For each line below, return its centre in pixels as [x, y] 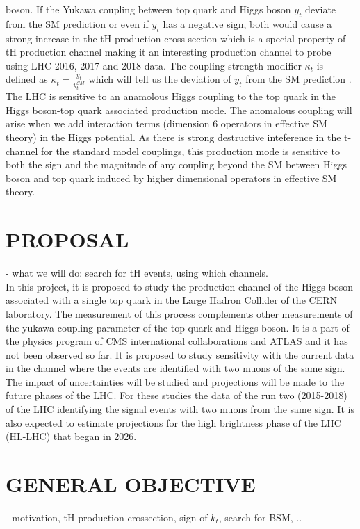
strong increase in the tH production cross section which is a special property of [176, 38]
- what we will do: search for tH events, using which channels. [137, 273]
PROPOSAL [67, 239]
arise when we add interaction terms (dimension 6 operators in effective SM [166, 123]
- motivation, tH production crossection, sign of [107, 517]
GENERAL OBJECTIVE [131, 484]
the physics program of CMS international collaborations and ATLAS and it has [177, 341]
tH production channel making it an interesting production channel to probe [169, 52]
